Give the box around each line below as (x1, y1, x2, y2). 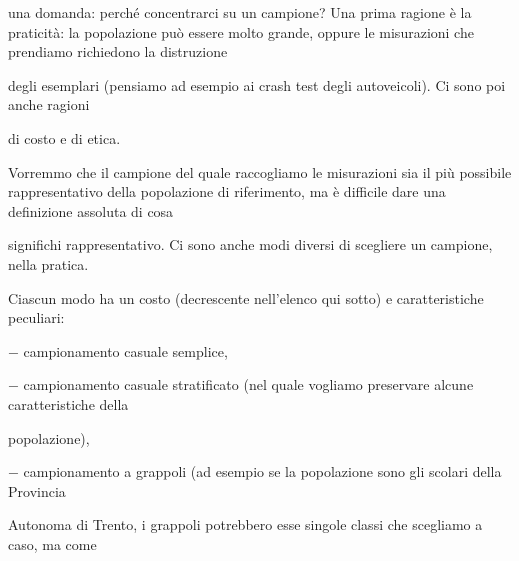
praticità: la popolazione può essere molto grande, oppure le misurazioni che (8, 21, 474, 42)
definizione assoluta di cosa (8, 200, 174, 221)
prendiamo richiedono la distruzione (8, 41, 228, 62)
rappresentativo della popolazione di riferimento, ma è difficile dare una (8, 181, 446, 202)
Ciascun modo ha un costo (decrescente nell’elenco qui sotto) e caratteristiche (8, 287, 484, 308)
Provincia (8, 480, 66, 501)
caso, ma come (8, 533, 97, 554)
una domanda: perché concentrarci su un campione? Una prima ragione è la (8, 2, 472, 22)
